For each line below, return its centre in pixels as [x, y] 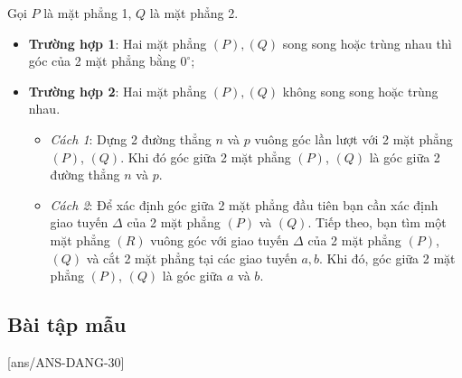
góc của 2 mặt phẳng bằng [102, 61]
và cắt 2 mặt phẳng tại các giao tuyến [192, 258]
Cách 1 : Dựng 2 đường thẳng [131, 138]
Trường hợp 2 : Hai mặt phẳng [118, 91]
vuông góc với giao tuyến [220, 240]
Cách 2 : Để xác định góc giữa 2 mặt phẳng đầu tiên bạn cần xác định [244, 204]
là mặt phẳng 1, [88, 13]
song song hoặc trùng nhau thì [367, 43]
